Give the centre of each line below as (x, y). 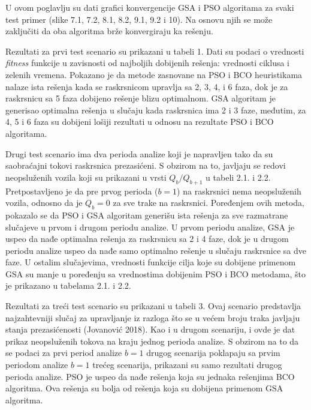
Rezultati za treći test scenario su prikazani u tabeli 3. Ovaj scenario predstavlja (153, 306)
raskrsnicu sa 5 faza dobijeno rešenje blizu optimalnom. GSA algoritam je (141, 98)
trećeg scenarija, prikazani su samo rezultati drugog (187, 365)
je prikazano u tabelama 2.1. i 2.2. (68, 285)
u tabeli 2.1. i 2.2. (238, 177)
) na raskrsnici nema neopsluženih (239, 191)
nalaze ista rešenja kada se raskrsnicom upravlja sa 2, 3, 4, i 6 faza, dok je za (147, 86)
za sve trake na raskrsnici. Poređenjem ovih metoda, (209, 203)
